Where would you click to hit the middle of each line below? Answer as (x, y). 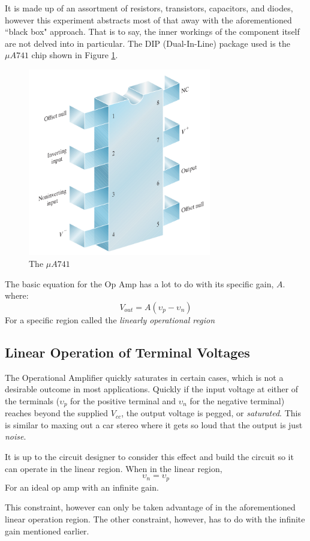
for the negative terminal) (237, 400)
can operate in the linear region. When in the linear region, (114, 468)
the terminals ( (32, 400)
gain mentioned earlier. (47, 531)
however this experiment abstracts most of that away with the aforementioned (148, 19)
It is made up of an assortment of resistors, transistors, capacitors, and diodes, (149, 8)
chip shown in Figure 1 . (75, 55)
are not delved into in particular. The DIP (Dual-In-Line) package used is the (148, 43)
